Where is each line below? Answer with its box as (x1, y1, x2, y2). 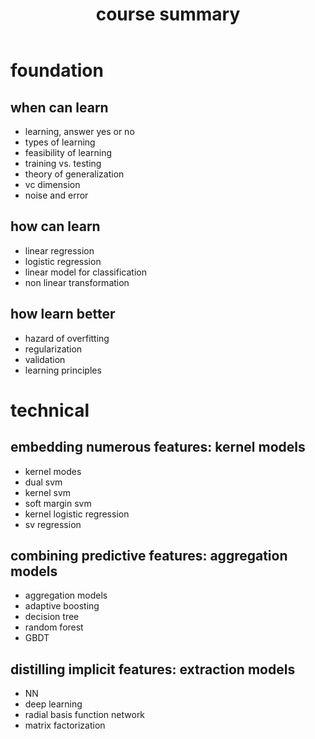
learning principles (24, 364, 102, 376)
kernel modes (24, 465, 82, 477)
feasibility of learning (24, 147, 112, 158)
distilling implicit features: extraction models (10, 661, 296, 678)
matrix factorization (24, 719, 106, 732)
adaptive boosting (24, 600, 100, 612)
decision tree (24, 611, 80, 623)
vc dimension (24, 179, 81, 190)
